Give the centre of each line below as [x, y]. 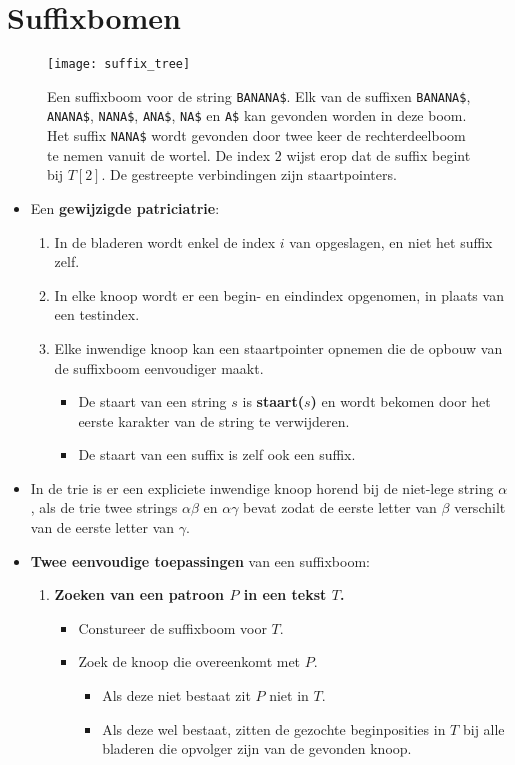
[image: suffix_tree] [119, 64]
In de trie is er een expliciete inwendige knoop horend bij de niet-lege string [262, 487]
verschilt [480, 507]
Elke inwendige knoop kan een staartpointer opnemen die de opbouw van [278, 347]
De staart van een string [152, 401]
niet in [289, 695]
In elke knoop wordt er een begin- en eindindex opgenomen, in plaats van [279, 294]
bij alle [483, 728]
